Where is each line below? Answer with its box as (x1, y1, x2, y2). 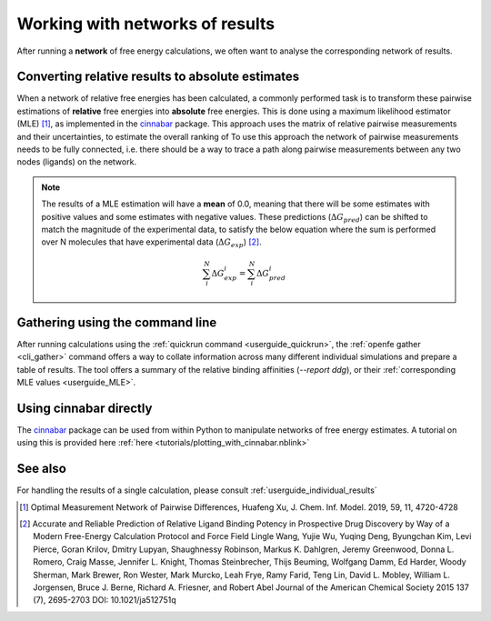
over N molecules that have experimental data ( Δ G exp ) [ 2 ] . (41, 236, 263, 250)
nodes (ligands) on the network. (16, 156, 136, 167)
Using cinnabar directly (16, 400, 153, 416)
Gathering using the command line (16, 315, 217, 330)
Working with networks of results (16, 14, 276, 34)
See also (16, 461, 67, 476)
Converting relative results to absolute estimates (16, 69, 300, 85)
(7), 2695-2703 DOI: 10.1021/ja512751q (33, 595, 176, 606)
